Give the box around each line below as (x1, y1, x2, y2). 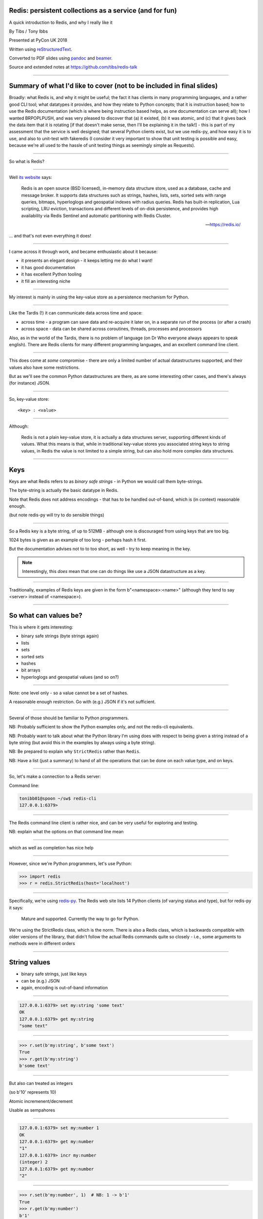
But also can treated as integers (9, 1081, 73, 1086)
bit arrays (21, 667, 41, 673)
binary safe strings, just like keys (21, 971, 87, 977)
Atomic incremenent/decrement (9, 1098, 73, 1104)
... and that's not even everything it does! (9, 233, 92, 238)
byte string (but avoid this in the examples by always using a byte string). (9, 740, 156, 746)
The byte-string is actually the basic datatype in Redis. (9, 488, 119, 493)
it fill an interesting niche (21, 278, 71, 284)
